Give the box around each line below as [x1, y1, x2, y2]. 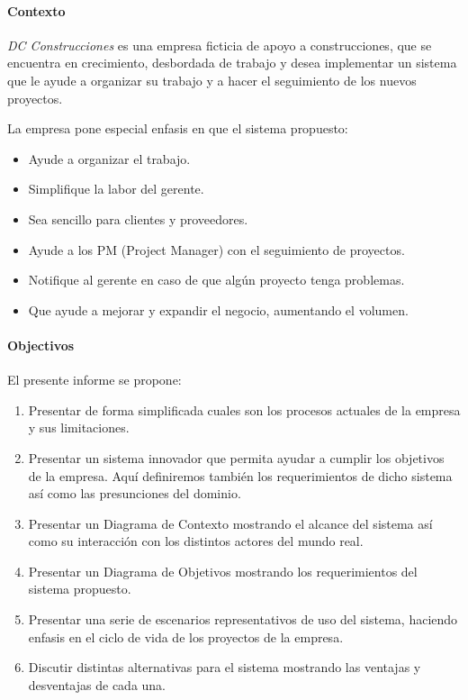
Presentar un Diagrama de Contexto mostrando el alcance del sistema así [28, 514, 433, 532]
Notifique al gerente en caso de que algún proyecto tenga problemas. [28, 270, 405, 289]
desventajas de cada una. [28, 675, 166, 694]
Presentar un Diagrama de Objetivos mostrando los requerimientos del [28, 561, 418, 580]
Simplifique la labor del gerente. [28, 179, 204, 198]
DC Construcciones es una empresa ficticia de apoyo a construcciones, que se [7, 35, 432, 54]
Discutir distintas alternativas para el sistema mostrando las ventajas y [28, 658, 421, 677]
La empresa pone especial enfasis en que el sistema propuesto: [7, 119, 348, 138]
